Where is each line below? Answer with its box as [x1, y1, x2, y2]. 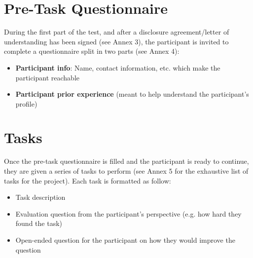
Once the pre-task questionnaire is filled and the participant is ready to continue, [4, 156, 249, 166]
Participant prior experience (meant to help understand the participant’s [15, 89, 249, 99]
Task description [15, 192, 66, 202]
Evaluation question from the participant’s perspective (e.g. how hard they [15, 208, 242, 219]
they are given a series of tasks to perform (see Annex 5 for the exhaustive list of [4, 166, 249, 176]
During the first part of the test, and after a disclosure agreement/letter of [4, 27, 229, 37]
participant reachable [15, 72, 80, 82]
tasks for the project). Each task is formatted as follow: [4, 175, 171, 185]
